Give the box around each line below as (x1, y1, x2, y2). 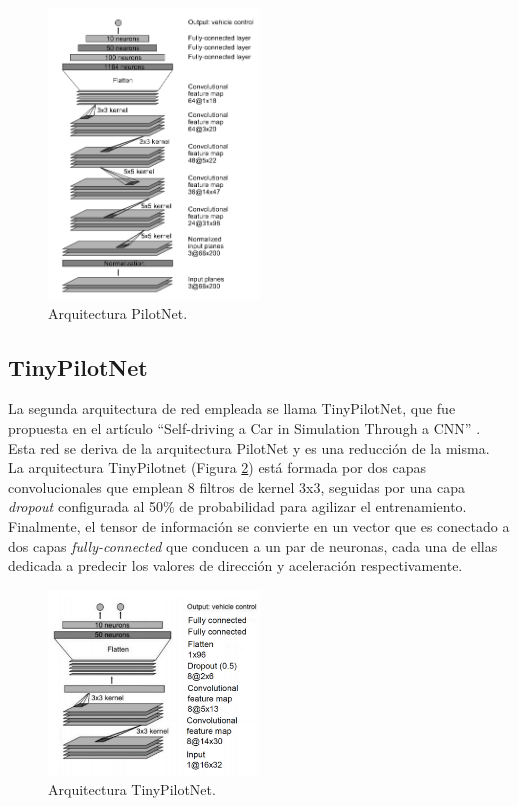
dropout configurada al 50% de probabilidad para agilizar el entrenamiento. (8, 496, 467, 517)
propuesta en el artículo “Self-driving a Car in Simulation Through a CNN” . (8, 417, 481, 438)
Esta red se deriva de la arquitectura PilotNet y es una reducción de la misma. (8, 437, 490, 458)
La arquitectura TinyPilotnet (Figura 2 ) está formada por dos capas (8, 457, 426, 478)
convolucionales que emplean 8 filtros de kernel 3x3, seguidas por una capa (8, 476, 465, 497)
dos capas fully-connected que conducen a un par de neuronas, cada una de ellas (8, 535, 498, 556)
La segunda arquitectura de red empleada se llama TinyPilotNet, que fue (8, 398, 456, 419)
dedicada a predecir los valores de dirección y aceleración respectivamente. (8, 555, 463, 576)
